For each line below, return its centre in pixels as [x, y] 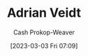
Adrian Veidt [44, 13]
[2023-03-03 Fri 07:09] [44, 45]
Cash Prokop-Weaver [44, 32]
